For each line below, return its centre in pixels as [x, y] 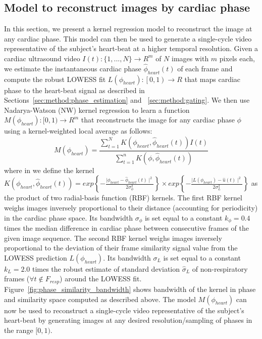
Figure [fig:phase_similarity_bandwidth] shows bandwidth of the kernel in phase [130, 289]
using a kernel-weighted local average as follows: [78, 131]
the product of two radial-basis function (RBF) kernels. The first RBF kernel [123, 198]
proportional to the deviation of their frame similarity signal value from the [121, 248]
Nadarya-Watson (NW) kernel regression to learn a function [97, 110]
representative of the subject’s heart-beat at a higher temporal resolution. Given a [131, 48]
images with [190, 58]
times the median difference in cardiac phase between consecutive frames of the [126, 228]
